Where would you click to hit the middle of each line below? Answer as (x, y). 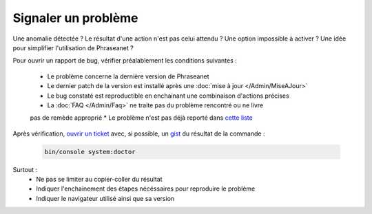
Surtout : (25, 169)
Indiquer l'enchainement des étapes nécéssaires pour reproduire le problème (146, 189)
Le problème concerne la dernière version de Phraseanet (128, 76)
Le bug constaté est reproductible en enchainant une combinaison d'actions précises (168, 96)
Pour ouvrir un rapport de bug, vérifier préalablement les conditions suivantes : (125, 61)
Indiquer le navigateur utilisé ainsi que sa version (105, 198)
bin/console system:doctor (90, 152)
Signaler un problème (75, 18)
